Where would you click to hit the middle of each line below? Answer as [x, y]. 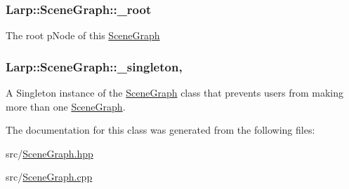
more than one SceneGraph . [66, 106]
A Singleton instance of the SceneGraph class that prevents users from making [174, 93]
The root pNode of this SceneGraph [83, 35]
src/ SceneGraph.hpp [50, 153]
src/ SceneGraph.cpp [49, 177]
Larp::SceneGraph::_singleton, [94, 66]
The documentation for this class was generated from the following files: [160, 130]
